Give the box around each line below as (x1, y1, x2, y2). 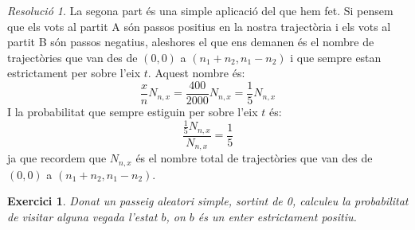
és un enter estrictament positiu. (198, 208, 357, 224)
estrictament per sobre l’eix (7, 64, 141, 81)
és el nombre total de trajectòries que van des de (135, 150, 373, 166)
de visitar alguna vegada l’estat (7, 208, 158, 224)
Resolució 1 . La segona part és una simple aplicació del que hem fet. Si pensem (7, 2, 393, 18)
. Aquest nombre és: (147, 64, 245, 81)
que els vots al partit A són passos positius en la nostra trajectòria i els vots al (7, 18, 391, 34)
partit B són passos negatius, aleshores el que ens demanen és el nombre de (7, 33, 374, 50)
